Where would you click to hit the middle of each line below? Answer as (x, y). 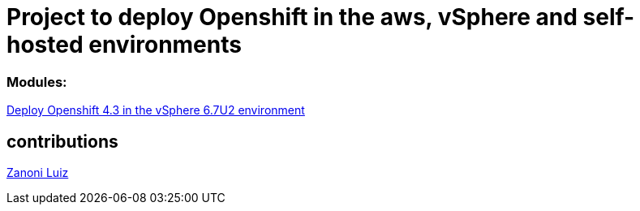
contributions (62, 141)
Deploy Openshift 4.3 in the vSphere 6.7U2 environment (156, 110)
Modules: (37, 82)
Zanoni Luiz (38, 172)
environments (165, 45)
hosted (45, 45)
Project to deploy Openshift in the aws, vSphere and (292, 17)
